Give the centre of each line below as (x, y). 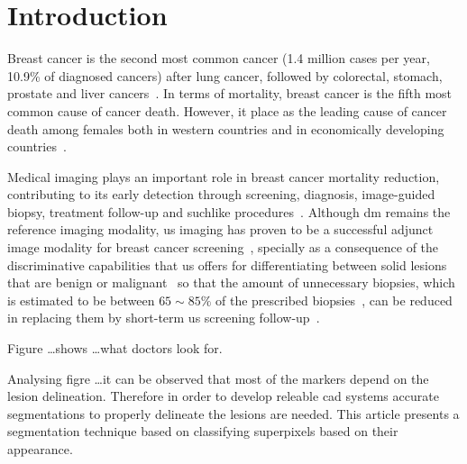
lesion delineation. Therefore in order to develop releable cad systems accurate (223, 396)
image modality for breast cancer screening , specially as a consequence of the (223, 247)
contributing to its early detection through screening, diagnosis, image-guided (221, 194)
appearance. (40, 449)
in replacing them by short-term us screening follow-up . (164, 318)
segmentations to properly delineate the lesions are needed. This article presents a (233, 413)
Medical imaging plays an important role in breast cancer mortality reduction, (224, 176)
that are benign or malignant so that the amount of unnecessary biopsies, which (231, 282)
